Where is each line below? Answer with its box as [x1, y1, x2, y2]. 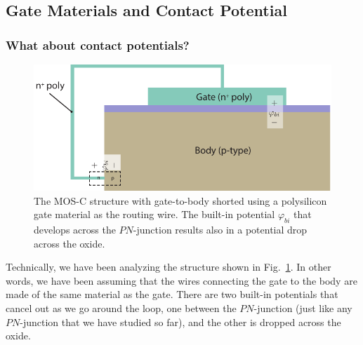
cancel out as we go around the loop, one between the [6, 301, 237, 316]
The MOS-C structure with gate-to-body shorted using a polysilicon [34, 193, 327, 208]
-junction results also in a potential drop [133, 222, 308, 237]
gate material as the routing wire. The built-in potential [34, 207, 275, 222]
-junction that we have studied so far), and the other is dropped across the [20, 314, 341, 329]
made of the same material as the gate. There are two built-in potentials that [6, 287, 338, 302]
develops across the [34, 222, 116, 237]
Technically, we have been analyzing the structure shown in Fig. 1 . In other [6, 259, 331, 274]
